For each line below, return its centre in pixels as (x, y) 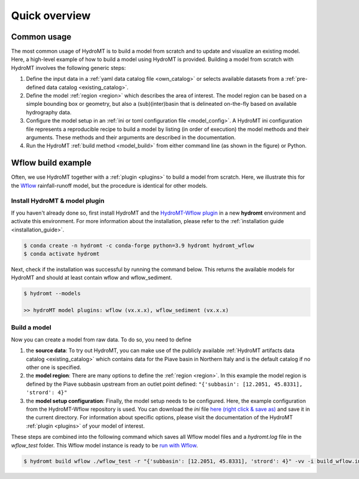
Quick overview (51, 16)
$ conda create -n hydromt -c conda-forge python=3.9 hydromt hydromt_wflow (139, 245)
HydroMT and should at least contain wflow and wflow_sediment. (92, 277)
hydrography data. (49, 112)
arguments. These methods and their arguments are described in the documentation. (131, 137)
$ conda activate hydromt (62, 254)
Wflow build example (51, 163)
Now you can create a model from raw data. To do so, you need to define (101, 339)
